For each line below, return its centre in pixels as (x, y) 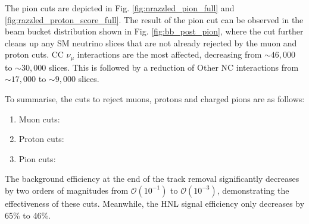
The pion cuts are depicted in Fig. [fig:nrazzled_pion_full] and (120, 8)
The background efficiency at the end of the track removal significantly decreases (152, 179)
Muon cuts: (39, 119)
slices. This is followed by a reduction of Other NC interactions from (174, 67)
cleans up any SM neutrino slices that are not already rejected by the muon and (151, 42)
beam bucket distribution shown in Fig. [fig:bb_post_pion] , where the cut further (154, 31)
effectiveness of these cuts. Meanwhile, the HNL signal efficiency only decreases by (155, 203)
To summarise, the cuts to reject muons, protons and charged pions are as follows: (155, 99)
